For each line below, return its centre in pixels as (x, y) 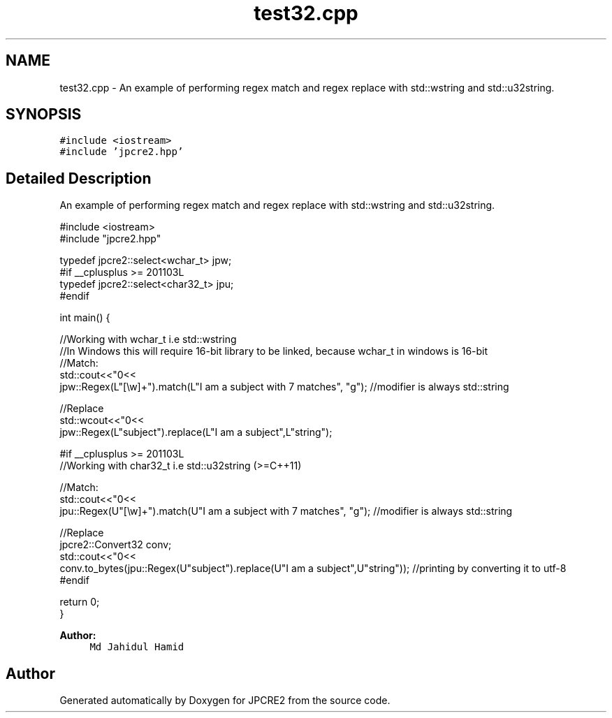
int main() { (85, 318)
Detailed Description (79, 178)
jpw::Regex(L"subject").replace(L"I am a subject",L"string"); (196, 432)
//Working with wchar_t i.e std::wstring (148, 339)
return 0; (80, 602)
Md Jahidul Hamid (137, 647)
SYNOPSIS (44, 115)
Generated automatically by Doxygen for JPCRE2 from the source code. (225, 701)
